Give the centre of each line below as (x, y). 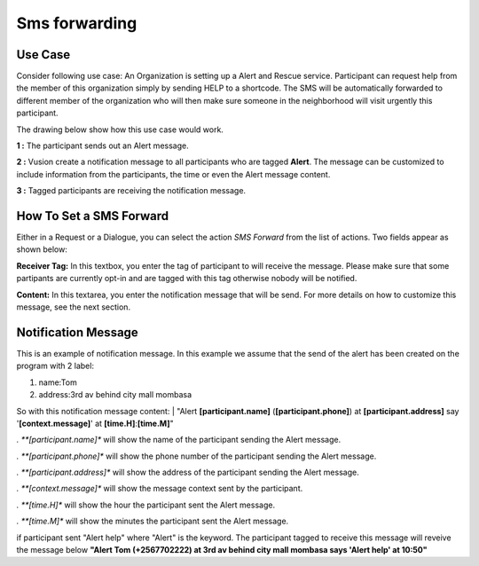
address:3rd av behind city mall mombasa (115, 395)
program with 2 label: (55, 366)
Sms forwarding (77, 23)
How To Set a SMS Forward (93, 216)
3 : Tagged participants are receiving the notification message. (131, 191)
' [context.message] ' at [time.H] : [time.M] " (95, 423)
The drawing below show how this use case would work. (120, 130)
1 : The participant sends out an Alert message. (103, 145)
